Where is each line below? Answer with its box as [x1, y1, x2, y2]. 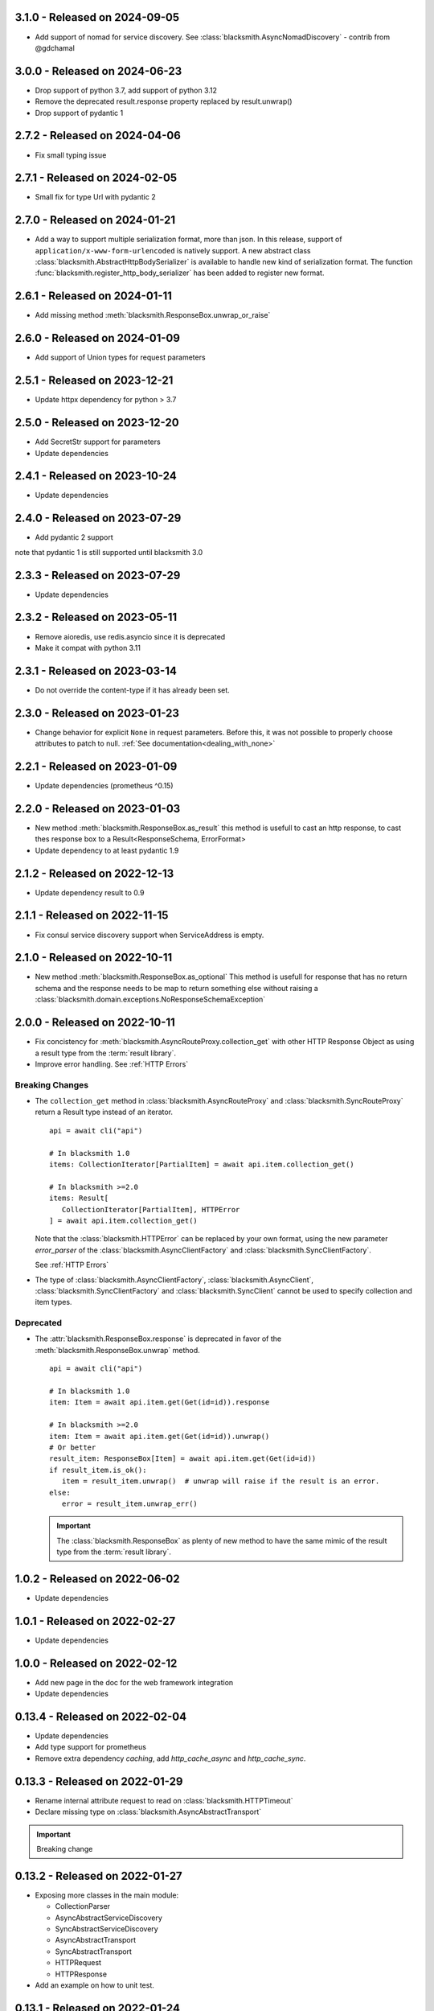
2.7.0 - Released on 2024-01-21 [14, 213, 176, 227]
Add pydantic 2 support [35, 533, 113, 542]
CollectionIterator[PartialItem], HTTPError [61, 1205, 240, 1214]
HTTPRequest [55, 1958, 102, 1968]
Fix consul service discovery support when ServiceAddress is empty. [35, 930, 264, 940]
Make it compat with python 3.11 [35, 643, 141, 652]
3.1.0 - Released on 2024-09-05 [14, 10, 180, 24]
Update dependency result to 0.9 [35, 887, 145, 897]
